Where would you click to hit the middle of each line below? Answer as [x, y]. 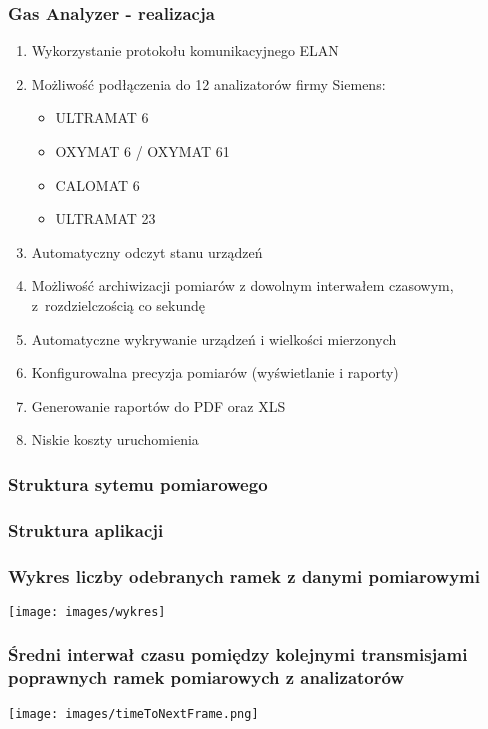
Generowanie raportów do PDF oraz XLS [158, 405]
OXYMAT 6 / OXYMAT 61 [142, 151]
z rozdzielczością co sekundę [118, 304]
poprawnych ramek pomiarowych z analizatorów [206, 677]
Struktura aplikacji [86, 529]
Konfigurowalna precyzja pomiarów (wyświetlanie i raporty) [215, 372]
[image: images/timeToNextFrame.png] [133, 713]
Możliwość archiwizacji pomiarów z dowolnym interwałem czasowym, [242, 285]
